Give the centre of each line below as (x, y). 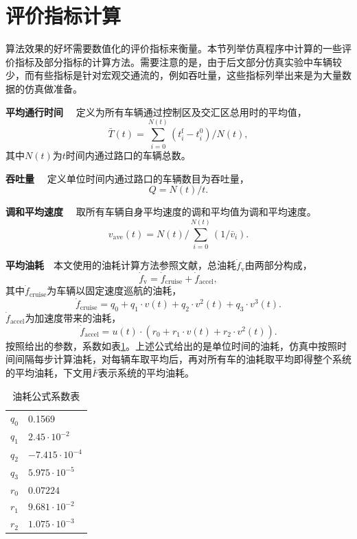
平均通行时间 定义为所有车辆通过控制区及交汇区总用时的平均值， (156, 111)
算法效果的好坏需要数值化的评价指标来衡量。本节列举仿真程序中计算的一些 (174, 48)
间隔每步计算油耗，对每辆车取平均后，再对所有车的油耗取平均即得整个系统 (183, 359)
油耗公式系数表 (46, 395)
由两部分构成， (278, 265)
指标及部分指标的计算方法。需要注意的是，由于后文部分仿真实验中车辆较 (178, 61)
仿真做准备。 (53, 88)
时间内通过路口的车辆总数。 (128, 155)
